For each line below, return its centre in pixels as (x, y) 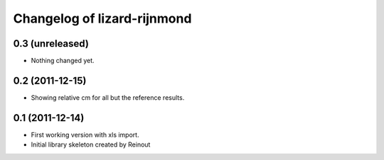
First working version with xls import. (85, 135)
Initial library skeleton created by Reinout (91, 144)
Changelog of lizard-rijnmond (102, 18)
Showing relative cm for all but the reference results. (108, 97)
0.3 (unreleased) (51, 44)
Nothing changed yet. (63, 61)
